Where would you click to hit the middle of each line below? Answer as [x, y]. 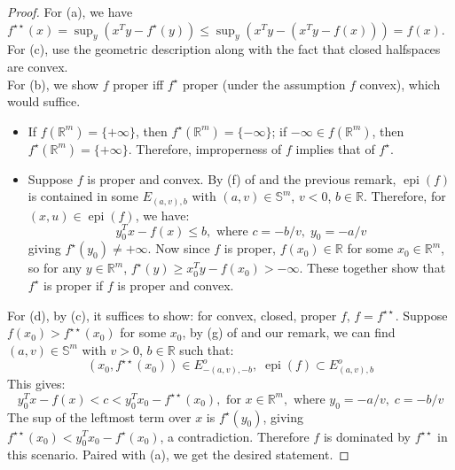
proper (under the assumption [264, 84]
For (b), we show [53, 84]
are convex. [38, 66]
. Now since [179, 248]
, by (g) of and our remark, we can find [289, 332]
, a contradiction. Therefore [235, 436]
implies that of [335, 148]
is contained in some [83, 196]
